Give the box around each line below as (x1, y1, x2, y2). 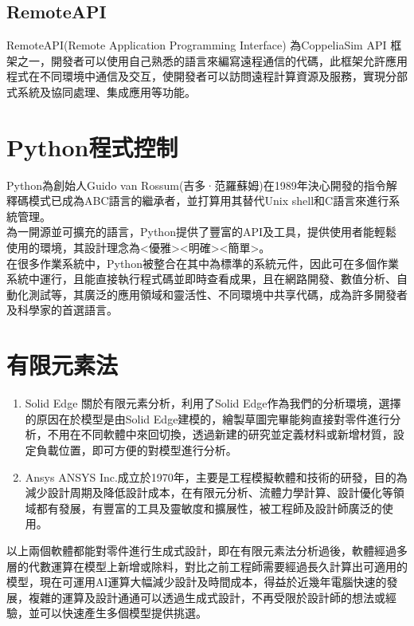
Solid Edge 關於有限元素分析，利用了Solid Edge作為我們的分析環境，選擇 (25, 395, 401, 411)
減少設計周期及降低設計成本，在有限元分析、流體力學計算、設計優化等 (25, 484, 393, 501)
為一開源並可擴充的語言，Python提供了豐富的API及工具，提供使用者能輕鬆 (6, 223, 397, 240)
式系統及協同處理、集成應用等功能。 (6, 83, 196, 100)
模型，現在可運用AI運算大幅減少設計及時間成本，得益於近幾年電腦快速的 (6, 573, 387, 590)
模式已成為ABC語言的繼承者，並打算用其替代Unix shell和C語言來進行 (28, 192, 389, 209)
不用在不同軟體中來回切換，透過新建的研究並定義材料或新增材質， (47, 426, 393, 443)
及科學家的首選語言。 (6, 301, 118, 318)
